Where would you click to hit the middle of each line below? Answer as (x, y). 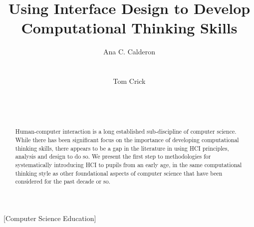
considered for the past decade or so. (63, 181)
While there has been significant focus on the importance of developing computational (127, 139)
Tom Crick (129, 81)
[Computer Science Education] (50, 218)
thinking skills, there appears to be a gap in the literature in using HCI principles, (122, 148)
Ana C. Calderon (129, 52)
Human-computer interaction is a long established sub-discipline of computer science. (126, 131)
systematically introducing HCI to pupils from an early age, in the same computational (128, 164)
